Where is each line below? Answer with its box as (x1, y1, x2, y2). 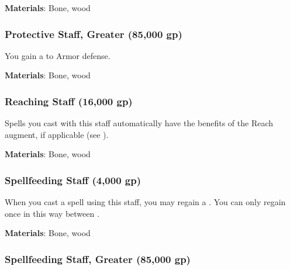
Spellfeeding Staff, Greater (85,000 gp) (5, 251, 191, 266)
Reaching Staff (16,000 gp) (5, 94, 133, 108)
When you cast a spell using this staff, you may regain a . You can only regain (5, 196, 286, 208)
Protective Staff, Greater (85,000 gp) (5, 26, 182, 41)
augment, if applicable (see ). (5, 128, 109, 140)
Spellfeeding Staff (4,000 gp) (5, 172, 141, 187)
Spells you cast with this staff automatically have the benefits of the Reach (5, 117, 274, 129)
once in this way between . (5, 207, 99, 219)
